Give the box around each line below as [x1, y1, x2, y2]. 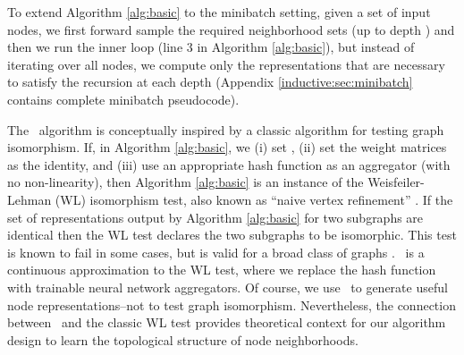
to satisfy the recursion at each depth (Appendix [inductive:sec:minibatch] [7, 72, 413, 91]
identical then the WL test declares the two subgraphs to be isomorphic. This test [7, 225, 457, 244]
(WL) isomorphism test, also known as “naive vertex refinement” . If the [55, 190, 453, 208]
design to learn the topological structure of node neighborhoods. [7, 330, 359, 349]
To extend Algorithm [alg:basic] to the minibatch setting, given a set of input [7, 3, 431, 21]
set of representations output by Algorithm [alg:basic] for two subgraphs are [7, 207, 424, 226]
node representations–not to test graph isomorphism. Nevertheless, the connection [7, 295, 456, 314]
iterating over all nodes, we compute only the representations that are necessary [7, 55, 445, 73]
